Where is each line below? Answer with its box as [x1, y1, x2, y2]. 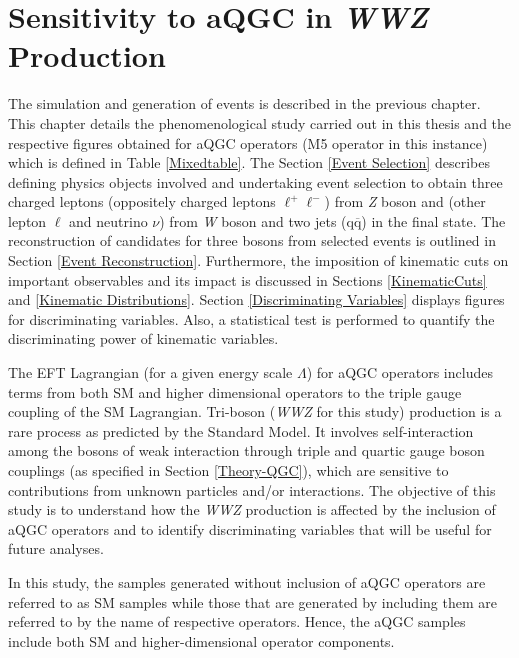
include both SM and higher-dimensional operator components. [8, 630, 395, 651]
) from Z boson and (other [324, 191, 486, 212]
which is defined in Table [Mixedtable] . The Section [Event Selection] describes [8, 152, 490, 173]
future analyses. [8, 538, 104, 559]
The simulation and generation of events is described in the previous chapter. [8, 93, 481, 114]
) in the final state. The [361, 210, 506, 231]
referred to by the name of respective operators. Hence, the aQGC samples [8, 611, 466, 632]
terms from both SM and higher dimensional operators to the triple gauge [8, 381, 462, 402]
